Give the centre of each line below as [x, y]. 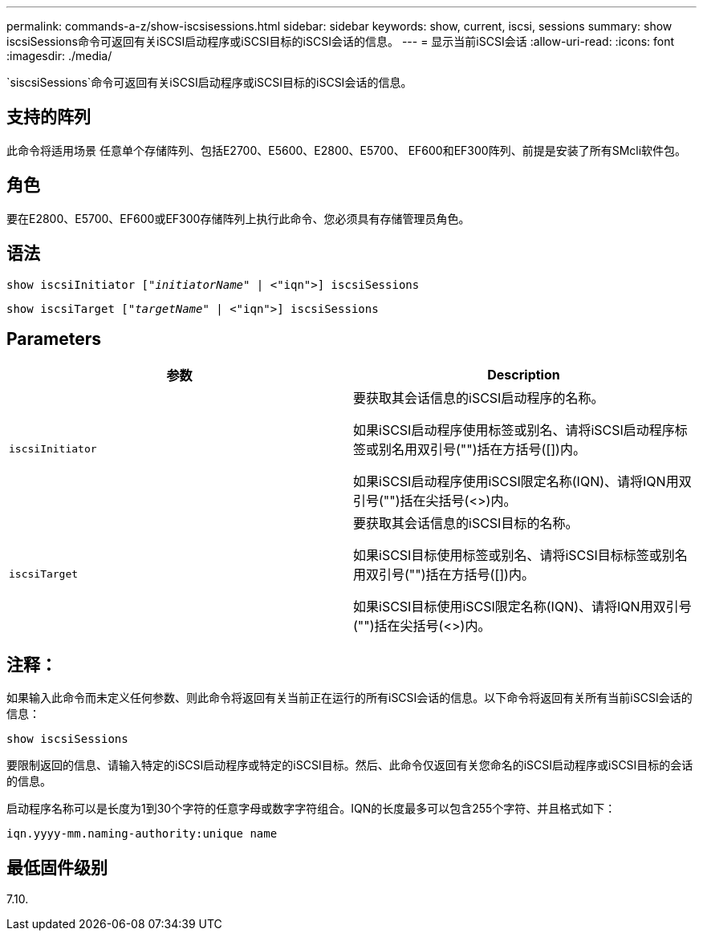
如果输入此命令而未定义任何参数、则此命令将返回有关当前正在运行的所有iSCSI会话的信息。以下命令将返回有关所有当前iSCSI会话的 [349, 698]
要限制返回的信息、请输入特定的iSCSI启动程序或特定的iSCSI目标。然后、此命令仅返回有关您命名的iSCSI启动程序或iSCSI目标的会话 [350, 765]
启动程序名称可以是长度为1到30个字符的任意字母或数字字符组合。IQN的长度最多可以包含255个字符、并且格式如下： [311, 809]
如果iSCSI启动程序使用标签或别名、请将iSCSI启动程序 [514, 430]
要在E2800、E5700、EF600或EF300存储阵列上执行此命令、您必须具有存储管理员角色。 [238, 218]
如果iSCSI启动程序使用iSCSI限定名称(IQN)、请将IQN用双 [522, 482]
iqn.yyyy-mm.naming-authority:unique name [142, 834]
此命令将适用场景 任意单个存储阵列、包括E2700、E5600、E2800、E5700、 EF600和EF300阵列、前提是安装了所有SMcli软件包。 [347, 150]
